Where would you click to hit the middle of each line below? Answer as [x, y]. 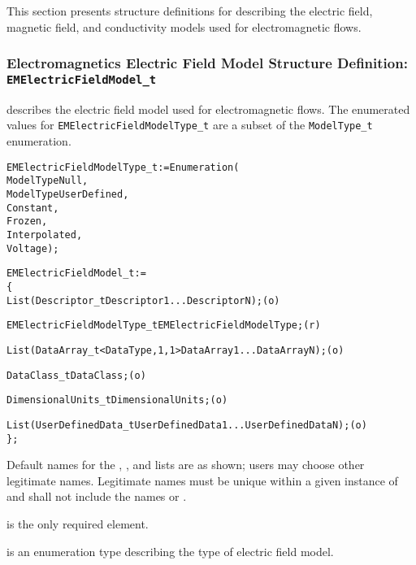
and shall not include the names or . [97, 496]
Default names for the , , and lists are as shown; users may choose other [186, 465]
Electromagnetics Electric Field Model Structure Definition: [207, 63]
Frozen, [27, 222]
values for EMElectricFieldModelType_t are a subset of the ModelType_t [190, 125]
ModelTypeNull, [48, 181]
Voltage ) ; [33, 248]
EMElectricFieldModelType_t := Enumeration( [123, 167]
